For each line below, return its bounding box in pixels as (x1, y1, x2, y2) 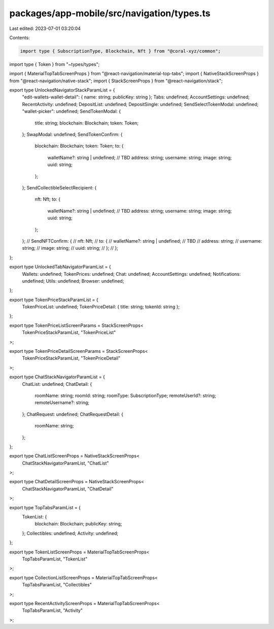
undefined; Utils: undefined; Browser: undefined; (22, 278, 124, 284)
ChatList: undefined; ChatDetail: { (22, 381, 92, 387)
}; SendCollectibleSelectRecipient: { (22, 184, 97, 190)
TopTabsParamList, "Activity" (22, 607, 83, 614)
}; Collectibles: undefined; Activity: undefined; (22, 530, 119, 536)
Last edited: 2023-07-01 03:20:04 (9, 25, 81, 31)
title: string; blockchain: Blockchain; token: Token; (35, 120, 139, 126)
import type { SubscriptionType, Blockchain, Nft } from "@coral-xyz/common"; (20, 48, 221, 54)
